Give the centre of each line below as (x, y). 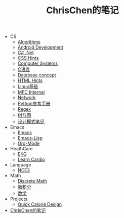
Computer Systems (38, 63)
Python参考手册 (34, 104)
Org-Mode (29, 143)
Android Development (40, 47)
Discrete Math (32, 181)
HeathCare (21, 149)
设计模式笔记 (31, 121)
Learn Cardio (31, 159)
